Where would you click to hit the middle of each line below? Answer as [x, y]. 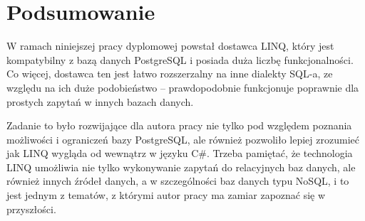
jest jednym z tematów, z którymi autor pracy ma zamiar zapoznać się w [166, 195]
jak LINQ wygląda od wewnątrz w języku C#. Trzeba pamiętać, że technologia [180, 153]
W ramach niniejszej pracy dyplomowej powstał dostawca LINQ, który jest [170, 46]
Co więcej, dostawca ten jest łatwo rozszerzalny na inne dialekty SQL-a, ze [170, 74]
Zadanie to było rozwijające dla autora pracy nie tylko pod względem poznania [179, 125]
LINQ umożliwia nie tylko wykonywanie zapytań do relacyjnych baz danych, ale [181, 167]
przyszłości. [31, 209]
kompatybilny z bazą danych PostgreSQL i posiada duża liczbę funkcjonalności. [180, 59]
